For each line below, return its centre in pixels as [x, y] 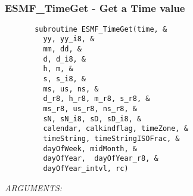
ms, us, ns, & [71, 89]
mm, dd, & [62, 49]
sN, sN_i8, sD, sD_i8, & [92, 119]
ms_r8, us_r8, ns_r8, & [90, 109]
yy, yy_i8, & [69, 39]
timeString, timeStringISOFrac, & [111, 139]
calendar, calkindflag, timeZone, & [116, 129]
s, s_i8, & [65, 79]
